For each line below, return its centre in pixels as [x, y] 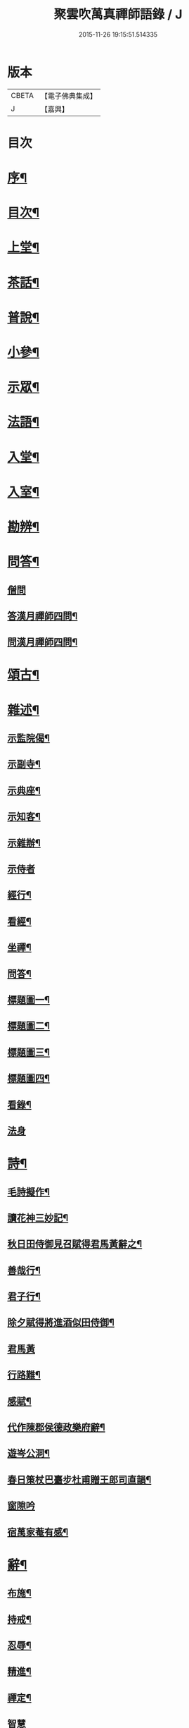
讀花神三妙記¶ [38, 1218]
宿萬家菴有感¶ [38, 1532]
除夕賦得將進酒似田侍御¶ [61, 1323]
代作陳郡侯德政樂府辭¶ [56, 1427]
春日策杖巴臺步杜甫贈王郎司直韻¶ [79, 1479]
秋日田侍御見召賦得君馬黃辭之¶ [75, 1244]
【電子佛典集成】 [69, 96]
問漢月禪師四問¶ [43, 642]
